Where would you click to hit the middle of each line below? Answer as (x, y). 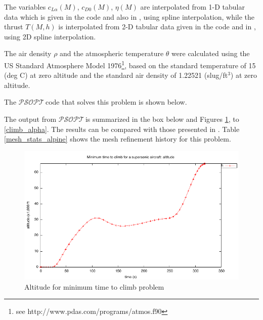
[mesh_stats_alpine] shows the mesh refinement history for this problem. (118, 139)
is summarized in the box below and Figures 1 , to (162, 119)
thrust (14, 27)
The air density (28, 53)
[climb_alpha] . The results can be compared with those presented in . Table (122, 129)
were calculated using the (211, 53)
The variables (25, 7)
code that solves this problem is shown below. (116, 102)
